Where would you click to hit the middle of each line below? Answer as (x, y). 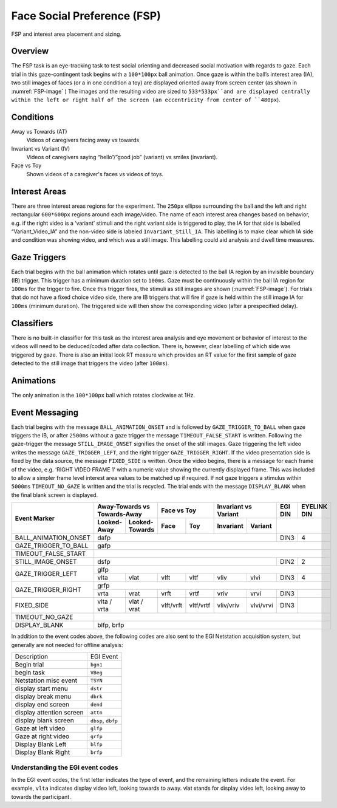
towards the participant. (41, 796)
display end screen (42, 704)
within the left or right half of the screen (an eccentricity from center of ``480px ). (146, 100)
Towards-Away (120, 515)
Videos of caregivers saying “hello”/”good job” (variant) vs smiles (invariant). (122, 157)
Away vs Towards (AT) (39, 131)
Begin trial (29, 664)
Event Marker (35, 518)
